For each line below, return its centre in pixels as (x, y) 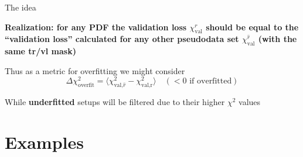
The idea (21, 7)
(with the (278, 39)
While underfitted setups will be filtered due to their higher (115, 102)
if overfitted (211, 81)
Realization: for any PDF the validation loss (96, 27)
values (250, 102)
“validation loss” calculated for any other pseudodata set (122, 39)
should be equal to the (252, 27)
